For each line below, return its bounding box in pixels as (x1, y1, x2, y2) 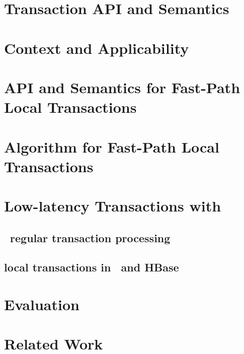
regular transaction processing (10, 230, 171, 245)
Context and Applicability (4, 37, 189, 58)
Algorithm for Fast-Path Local (4, 136, 219, 157)
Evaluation (4, 294, 79, 314)
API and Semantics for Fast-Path (4, 77, 240, 97)
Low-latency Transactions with (4, 195, 221, 216)
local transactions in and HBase (4, 259, 179, 275)
